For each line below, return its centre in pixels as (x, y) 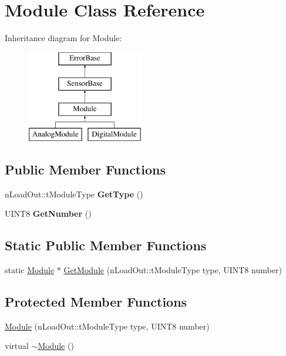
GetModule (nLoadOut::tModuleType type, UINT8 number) (173, 270)
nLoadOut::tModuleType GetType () (74, 194)
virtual (17, 346)
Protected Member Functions (96, 302)
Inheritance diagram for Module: (63, 38)
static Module (30, 270)
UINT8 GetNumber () (48, 214)
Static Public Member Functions (106, 245)
